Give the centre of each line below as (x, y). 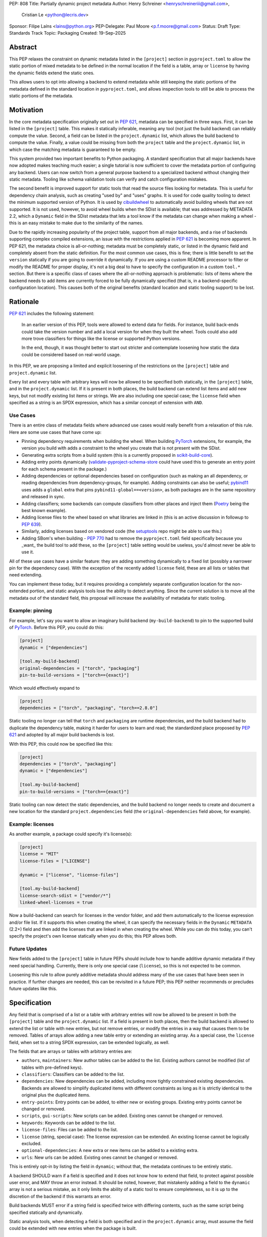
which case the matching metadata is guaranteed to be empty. (73, 149)
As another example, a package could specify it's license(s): (71, 834)
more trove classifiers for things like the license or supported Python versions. (101, 338)
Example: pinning (30, 611)
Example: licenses (32, 824)
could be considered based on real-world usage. (71, 354)
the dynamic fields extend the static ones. (52, 73)
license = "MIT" (39, 854)
